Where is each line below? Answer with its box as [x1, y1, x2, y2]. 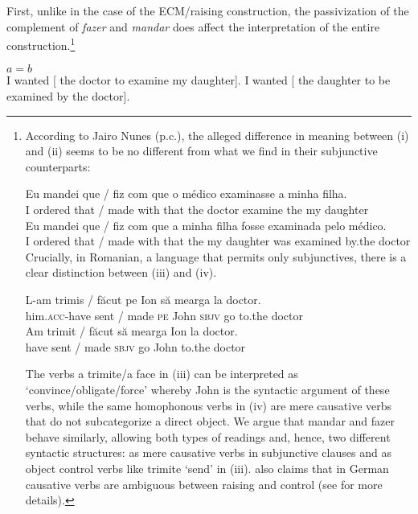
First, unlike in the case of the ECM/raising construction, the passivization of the [6, 2, 409, 19]
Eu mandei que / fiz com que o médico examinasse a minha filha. [25, 185, 347, 202]
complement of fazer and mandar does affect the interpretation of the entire [6, 18, 380, 35]
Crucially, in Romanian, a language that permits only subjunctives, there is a [25, 248, 407, 265]
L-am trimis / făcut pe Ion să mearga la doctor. [25, 290, 261, 307]
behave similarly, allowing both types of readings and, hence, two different [25, 428, 391, 445]
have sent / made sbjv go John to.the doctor [25, 338, 246, 355]
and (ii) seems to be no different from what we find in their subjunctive [25, 142, 378, 159]
